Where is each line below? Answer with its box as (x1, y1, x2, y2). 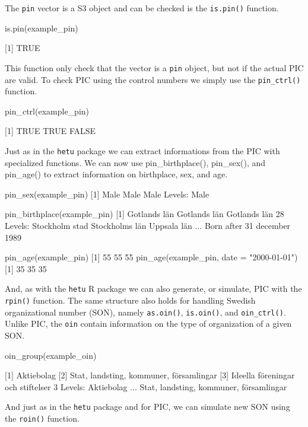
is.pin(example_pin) (5, 21, 78, 34)
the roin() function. (5, 412, 80, 424)
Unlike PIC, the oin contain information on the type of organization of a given (5, 317, 292, 330)
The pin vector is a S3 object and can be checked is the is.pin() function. (5, 2, 279, 14)
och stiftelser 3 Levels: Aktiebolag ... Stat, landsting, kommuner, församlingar (5, 380, 287, 393)
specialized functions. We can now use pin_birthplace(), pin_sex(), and (5, 156, 266, 168)
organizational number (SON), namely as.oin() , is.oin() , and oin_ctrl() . (5, 305, 286, 318)
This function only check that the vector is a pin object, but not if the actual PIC (5, 61, 304, 74)
